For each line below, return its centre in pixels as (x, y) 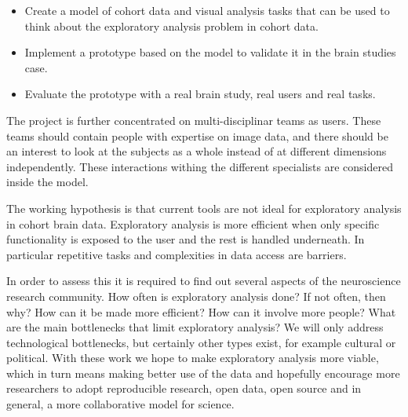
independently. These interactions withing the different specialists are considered (200, 166)
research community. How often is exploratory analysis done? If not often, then (196, 296)
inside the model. (47, 182)
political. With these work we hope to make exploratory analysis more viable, (193, 358)
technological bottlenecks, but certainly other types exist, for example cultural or (201, 342)
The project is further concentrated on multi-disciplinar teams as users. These (194, 120)
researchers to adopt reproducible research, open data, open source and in (184, 388)
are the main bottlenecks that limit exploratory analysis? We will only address (195, 327)
